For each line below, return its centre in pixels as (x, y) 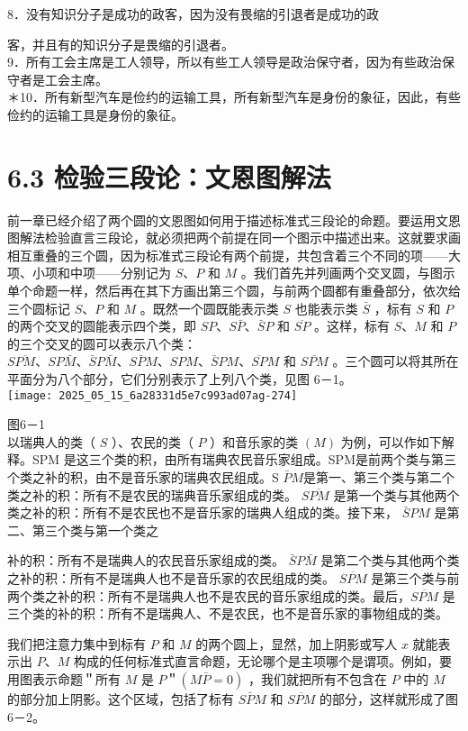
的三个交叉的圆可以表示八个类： (102, 343)
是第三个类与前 (415, 578)
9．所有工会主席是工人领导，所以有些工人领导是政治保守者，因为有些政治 (225, 62)
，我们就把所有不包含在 (317, 679)
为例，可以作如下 (391, 441)
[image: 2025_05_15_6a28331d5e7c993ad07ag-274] (153, 395)
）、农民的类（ (152, 441)
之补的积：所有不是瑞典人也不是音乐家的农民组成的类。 (171, 578)
